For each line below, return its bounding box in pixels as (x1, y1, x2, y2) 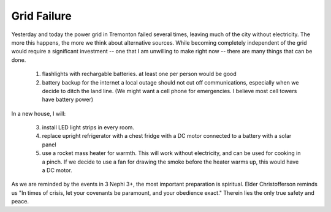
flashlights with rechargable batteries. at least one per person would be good (42, 70, 237, 78)
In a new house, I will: (11, 110, 66, 117)
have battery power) (42, 96, 94, 104)
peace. (11, 198, 29, 205)
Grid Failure (11, 9, 72, 23)
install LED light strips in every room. (42, 124, 135, 131)
